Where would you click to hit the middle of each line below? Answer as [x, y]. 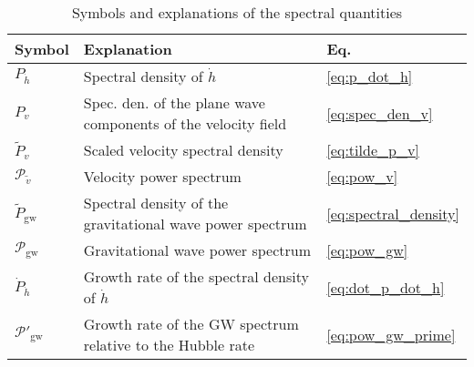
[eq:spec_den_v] [380, 113]
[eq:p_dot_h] [370, 76]
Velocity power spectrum [162, 176]
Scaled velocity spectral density [183, 150]
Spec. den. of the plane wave [174, 102]
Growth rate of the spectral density [196, 276]
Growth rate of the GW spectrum [191, 324]
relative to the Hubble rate [169, 345]
